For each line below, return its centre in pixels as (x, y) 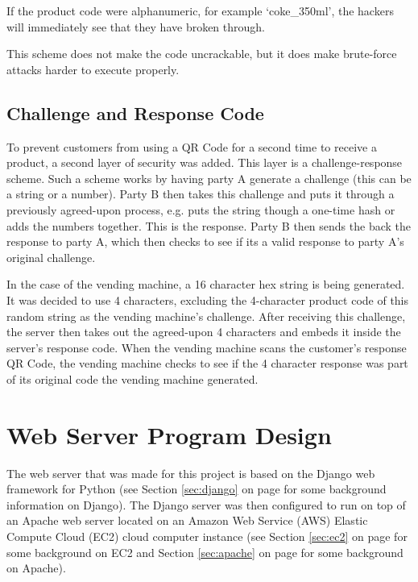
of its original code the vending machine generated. (132, 378)
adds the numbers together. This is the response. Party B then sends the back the (209, 225)
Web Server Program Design (169, 434)
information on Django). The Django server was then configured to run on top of (206, 504)
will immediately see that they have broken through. (136, 26)
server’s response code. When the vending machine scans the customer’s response (207, 347)
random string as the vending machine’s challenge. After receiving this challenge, (206, 316)
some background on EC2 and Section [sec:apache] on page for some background (205, 552)
